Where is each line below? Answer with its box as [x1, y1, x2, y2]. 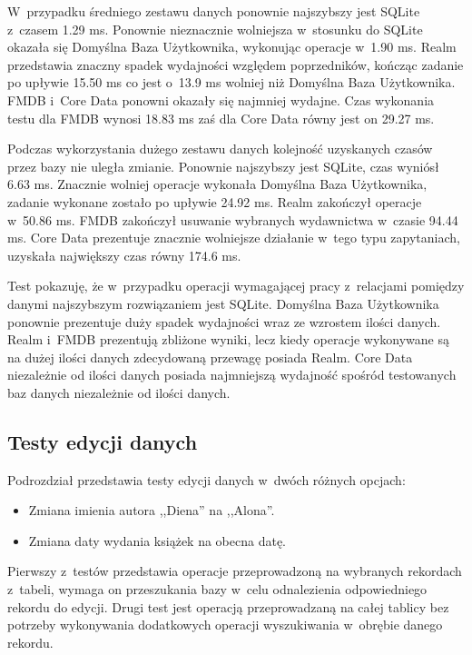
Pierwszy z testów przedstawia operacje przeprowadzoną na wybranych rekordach [7, 561, 462, 581]
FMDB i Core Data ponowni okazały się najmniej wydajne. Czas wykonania [7, 90, 435, 109]
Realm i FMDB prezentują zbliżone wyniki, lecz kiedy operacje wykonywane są [7, 330, 450, 349]
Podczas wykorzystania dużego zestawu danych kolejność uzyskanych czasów [7, 139, 433, 158]
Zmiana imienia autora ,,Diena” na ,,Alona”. [28, 501, 275, 520]
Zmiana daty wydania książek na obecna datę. [28, 531, 286, 550]
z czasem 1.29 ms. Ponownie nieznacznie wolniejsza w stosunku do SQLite [7, 19, 423, 38]
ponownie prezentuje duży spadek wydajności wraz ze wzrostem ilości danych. [7, 312, 441, 331]
